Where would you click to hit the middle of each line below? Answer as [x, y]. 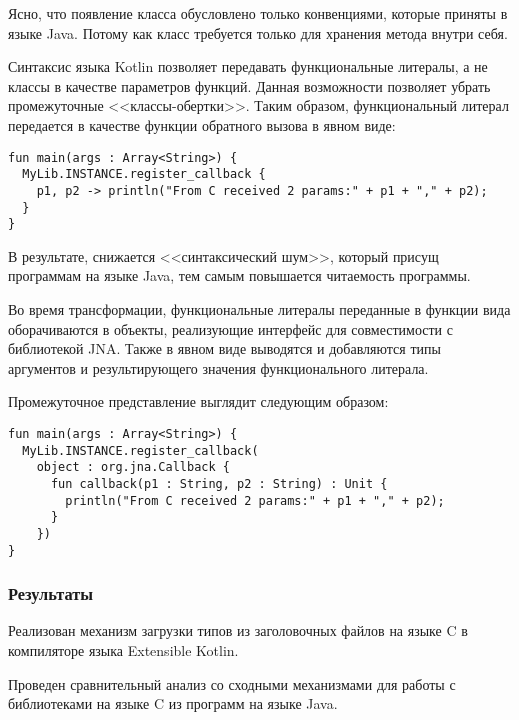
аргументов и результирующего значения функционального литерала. [218, 367]
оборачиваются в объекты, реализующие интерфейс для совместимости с [230, 328]
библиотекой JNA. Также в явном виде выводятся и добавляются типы [224, 348]
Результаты [51, 593]
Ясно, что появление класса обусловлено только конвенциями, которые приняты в [258, 13]
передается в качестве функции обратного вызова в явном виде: [202, 124]
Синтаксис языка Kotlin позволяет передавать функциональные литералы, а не [248, 66]
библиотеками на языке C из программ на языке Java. [173, 703]
